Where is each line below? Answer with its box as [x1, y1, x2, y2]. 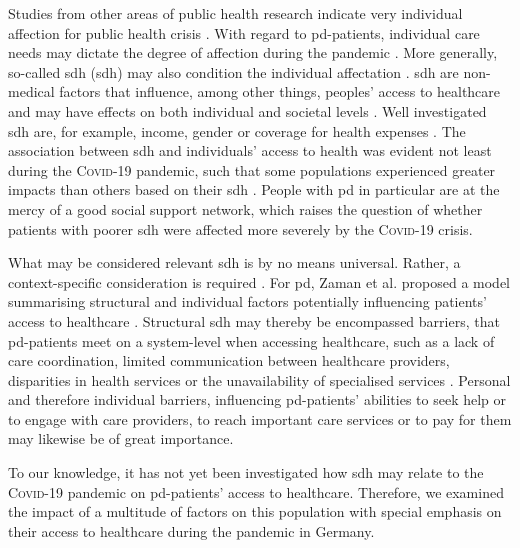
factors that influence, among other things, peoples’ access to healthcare [59, 81, 501, 102]
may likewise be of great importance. [8, 428, 234, 449]
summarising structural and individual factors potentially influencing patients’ [8, 291, 487, 312]
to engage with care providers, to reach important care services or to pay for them [8, 408, 512, 429]
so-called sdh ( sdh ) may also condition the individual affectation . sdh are [8, 61, 459, 82]
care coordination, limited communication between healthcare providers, [8, 350, 450, 371]
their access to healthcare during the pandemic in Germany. [8, 520, 375, 541]
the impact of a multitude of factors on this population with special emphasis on [8, 501, 502, 522]
